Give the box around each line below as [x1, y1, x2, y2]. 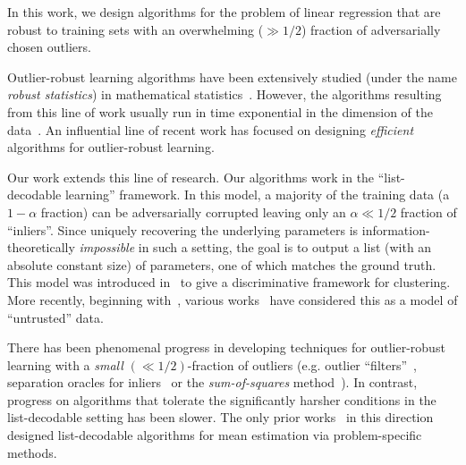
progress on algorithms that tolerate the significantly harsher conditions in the [7, 390, 436, 409]
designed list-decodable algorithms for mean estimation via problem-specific [7, 426, 422, 444]
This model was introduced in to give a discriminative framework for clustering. [7, 273, 451, 292]
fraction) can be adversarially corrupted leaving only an [40, 202, 346, 221]
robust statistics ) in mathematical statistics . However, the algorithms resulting [7, 85, 442, 104]
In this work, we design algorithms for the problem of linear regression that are [7, 3, 441, 21]
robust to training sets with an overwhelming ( [7, 20, 264, 38]
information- [361, 220, 430, 239]
